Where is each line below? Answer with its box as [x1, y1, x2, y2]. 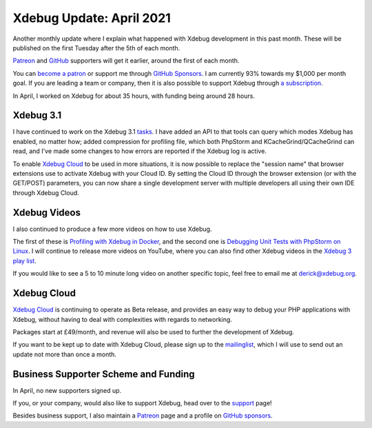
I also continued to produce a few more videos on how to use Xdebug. [12, 225, 212, 233]
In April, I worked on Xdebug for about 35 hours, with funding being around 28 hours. [12, 92, 255, 100]
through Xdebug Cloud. [12, 188, 79, 196]
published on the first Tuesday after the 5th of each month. [12, 43, 180, 52]
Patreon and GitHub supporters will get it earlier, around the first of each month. [12, 57, 240, 65]
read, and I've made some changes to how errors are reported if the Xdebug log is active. [12, 147, 267, 155]
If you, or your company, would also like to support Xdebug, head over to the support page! [12, 398, 272, 407]
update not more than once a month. [12, 350, 117, 358]
